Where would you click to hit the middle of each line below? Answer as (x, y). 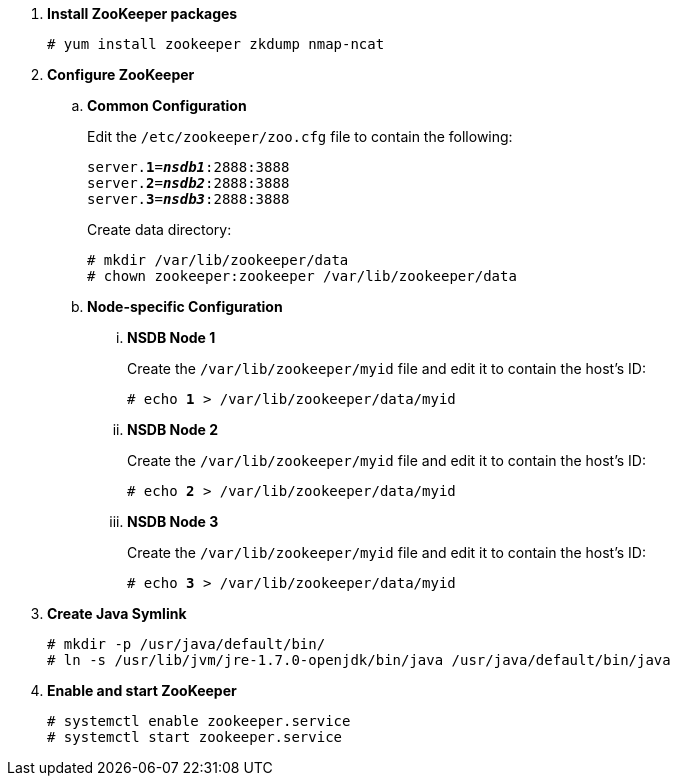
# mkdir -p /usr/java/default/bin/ (186, 644)
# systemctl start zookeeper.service (195, 737)
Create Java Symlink (117, 613)
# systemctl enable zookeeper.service (199, 721)
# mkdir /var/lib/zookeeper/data (218, 260)
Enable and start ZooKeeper (142, 690)
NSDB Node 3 (173, 521)
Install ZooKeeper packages (142, 13)
